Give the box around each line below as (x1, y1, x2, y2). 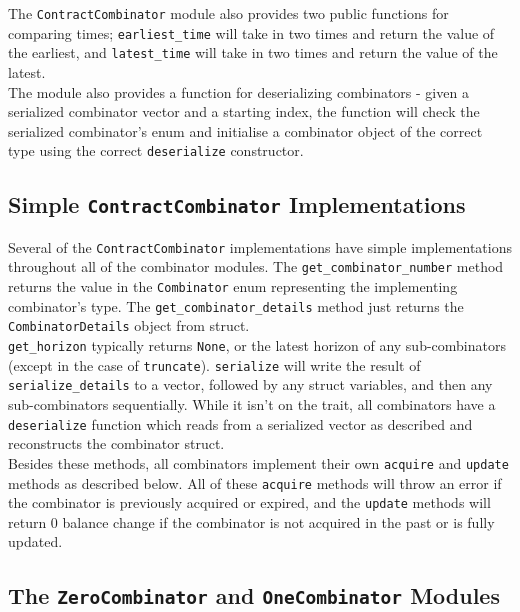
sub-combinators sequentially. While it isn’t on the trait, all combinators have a (8, 394, 496, 415)
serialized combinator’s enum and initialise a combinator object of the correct (8, 120, 483, 141)
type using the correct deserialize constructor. (8, 140, 304, 161)
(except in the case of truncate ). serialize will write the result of (8, 354, 421, 375)
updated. (8, 531, 63, 552)
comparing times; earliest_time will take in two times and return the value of (8, 22, 495, 43)
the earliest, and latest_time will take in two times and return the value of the (8, 42, 498, 63)
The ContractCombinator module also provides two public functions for (8, 3, 449, 23)
